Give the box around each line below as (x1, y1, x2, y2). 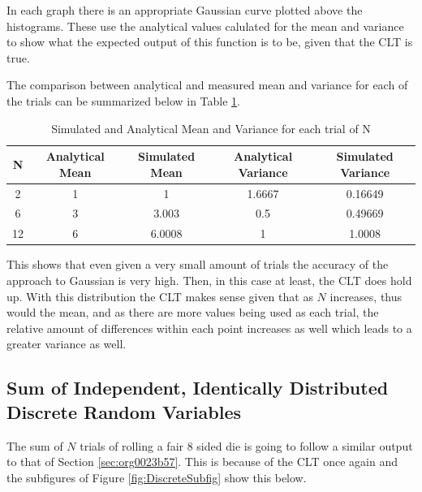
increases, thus (329, 287, 403, 304)
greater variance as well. (6, 335, 127, 352)
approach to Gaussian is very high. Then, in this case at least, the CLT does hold (6, 271, 412, 288)
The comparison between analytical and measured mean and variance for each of (6, 76, 408, 93)
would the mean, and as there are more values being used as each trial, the (6, 304, 379, 321)
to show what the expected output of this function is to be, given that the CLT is (6, 33, 413, 50)
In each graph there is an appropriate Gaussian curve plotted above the (6, 2, 363, 18)
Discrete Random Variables (6, 399, 242, 424)
